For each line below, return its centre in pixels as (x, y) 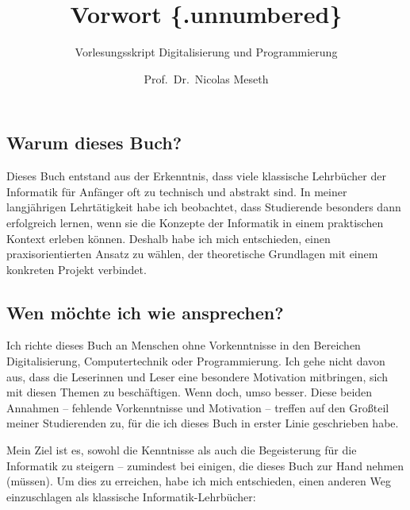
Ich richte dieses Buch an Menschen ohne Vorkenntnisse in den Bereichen (184, 345)
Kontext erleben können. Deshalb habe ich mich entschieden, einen (169, 238)
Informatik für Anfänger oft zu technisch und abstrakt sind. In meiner (177, 191)
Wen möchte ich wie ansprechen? (145, 312)
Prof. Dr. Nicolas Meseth (206, 78)
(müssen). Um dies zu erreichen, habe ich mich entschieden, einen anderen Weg (199, 481)
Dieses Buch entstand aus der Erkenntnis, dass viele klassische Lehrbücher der (196, 176)
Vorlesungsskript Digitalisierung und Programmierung (206, 52)
